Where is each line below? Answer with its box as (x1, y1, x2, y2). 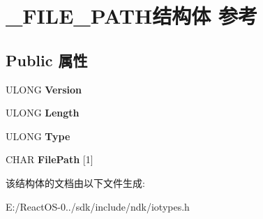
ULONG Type (6, 128, 70, 143)
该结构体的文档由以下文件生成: (6, 175, 145, 190)
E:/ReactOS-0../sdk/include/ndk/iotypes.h (6, 199, 190, 213)
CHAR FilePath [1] (6, 152, 93, 167)
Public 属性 (6, 49, 88, 70)
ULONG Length (6, 105, 80, 120)
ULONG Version (6, 82, 82, 96)
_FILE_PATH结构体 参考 (6, 1, 257, 30)
